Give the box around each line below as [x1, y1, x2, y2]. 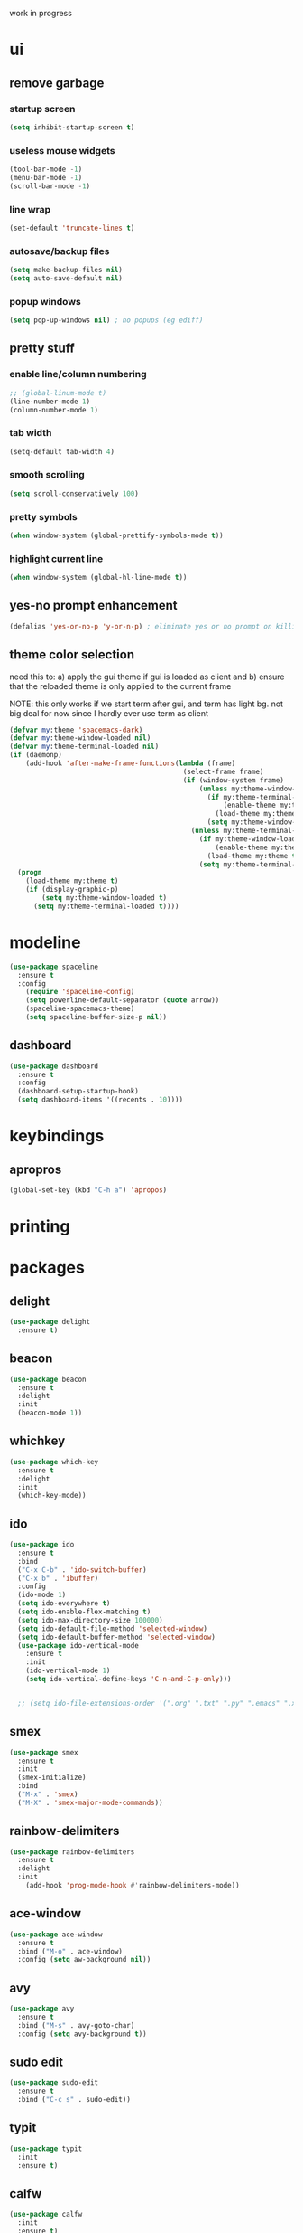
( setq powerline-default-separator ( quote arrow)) [25, 996, 220, 1005]
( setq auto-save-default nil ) [9, 274, 124, 283]
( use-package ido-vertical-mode [17, 1641, 140, 1650]
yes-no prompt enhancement [9, 598, 178, 613]
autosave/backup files [9, 244, 110, 257]
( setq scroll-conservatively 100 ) [9, 488, 140, 498]
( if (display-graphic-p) [25, 885, 119, 894]
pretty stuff [9, 341, 75, 356]
